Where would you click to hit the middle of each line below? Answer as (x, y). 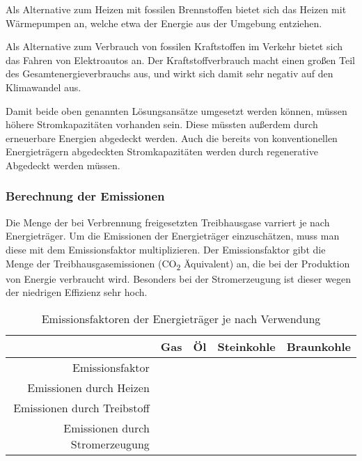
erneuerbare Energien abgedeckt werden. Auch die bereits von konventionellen (172, 138)
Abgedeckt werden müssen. (63, 165)
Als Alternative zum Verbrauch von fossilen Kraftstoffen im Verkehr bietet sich (174, 46)
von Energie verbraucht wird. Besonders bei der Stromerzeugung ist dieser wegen (179, 278)
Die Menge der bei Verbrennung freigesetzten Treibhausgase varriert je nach (168, 222)
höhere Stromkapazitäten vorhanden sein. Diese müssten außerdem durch (162, 124)
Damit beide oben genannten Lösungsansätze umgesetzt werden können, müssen (176, 110)
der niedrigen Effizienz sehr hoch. (77, 292)
